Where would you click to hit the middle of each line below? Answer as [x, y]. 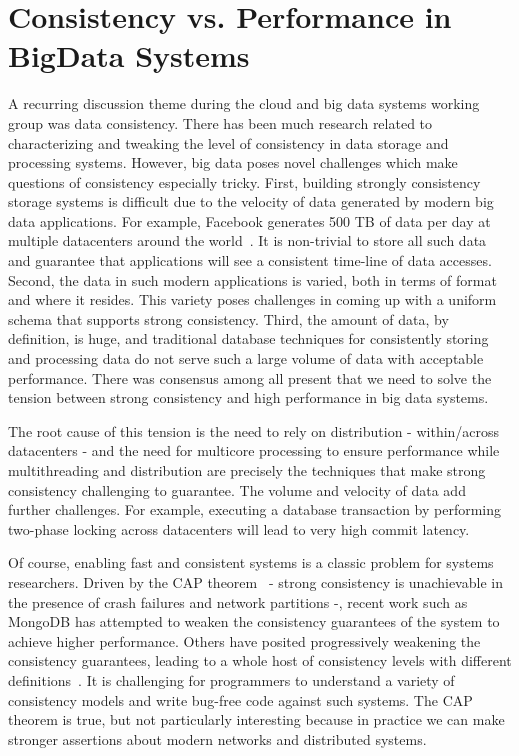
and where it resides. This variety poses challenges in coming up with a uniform [252, 299]
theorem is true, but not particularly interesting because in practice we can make [256, 719]
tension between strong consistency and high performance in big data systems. [248, 397]
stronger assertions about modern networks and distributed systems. [217, 738]
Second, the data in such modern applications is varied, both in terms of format [252, 279]
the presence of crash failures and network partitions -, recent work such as [238, 601]
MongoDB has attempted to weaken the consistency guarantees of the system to [254, 621]
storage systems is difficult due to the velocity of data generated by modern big [251, 201]
